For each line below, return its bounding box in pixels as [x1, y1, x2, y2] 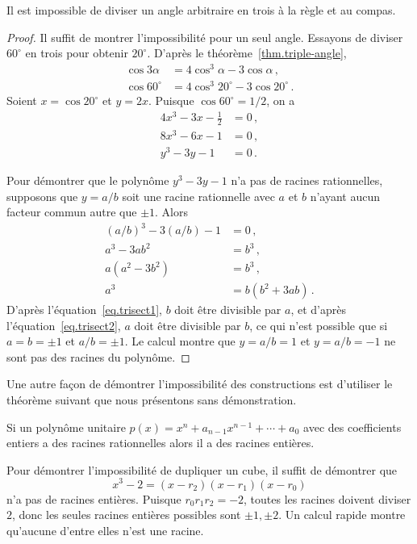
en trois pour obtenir [25, 44, 128, 61]
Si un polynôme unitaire [6, 418, 126, 435]
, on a [266, 92, 295, 108]
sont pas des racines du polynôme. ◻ [6, 348, 190, 365]
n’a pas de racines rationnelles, [231, 172, 383, 189]
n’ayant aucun [310, 187, 381, 204]
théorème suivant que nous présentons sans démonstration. [6, 391, 297, 408]
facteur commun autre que [6, 203, 137, 220]
